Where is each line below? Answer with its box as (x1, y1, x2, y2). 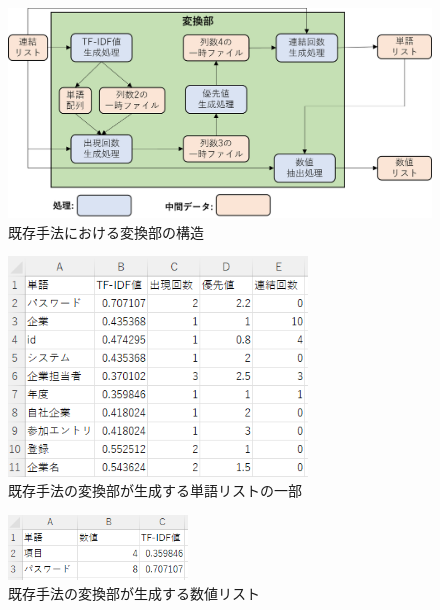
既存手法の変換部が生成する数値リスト (8, 583, 260, 604)
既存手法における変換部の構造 (8, 221, 204, 242)
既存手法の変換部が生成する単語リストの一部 (8, 480, 302, 501)
